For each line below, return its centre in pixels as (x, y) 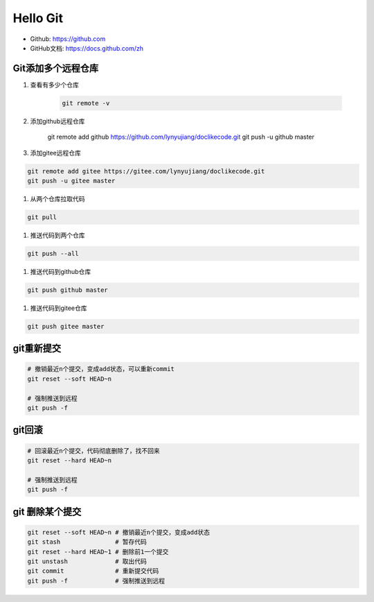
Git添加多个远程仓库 (56, 68)
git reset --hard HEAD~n (70, 460)
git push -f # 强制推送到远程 (96, 580)
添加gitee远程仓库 (55, 153)
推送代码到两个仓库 (57, 235)
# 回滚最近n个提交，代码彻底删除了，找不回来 (93, 450)
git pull (42, 217)
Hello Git (38, 18)
